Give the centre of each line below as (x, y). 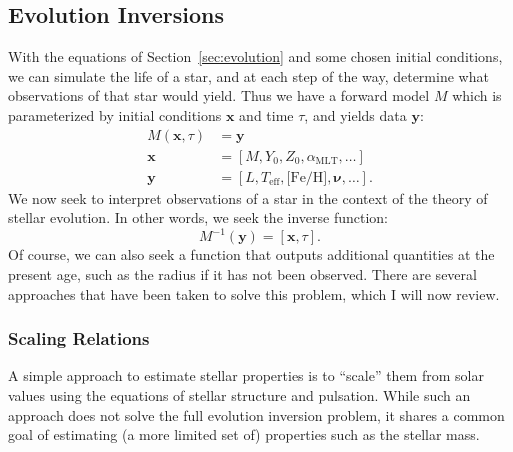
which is (477, 95)
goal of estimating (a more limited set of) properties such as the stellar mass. (244, 434)
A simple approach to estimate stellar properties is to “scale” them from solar (246, 375)
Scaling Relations (79, 338)
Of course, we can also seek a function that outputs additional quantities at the (251, 254)
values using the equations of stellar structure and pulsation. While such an (239, 394)
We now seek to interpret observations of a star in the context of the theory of (248, 197)
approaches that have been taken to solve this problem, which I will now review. (254, 293)
